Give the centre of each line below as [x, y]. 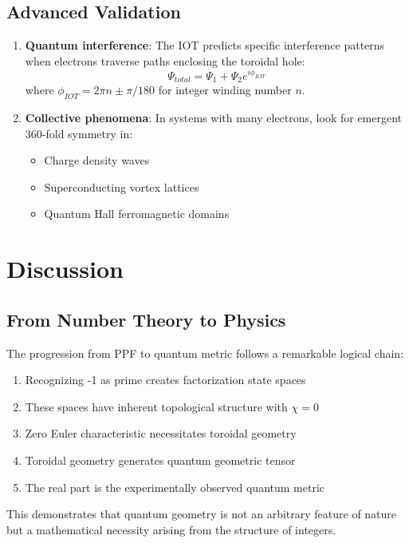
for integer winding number [225, 90]
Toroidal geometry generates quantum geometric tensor [160, 460]
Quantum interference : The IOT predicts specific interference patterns [205, 45]
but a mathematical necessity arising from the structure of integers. [171, 529]
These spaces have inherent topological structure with [156, 406]
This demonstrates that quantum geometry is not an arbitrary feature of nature [202, 514]
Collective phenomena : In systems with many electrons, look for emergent [214, 118]
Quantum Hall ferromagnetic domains [137, 214]
